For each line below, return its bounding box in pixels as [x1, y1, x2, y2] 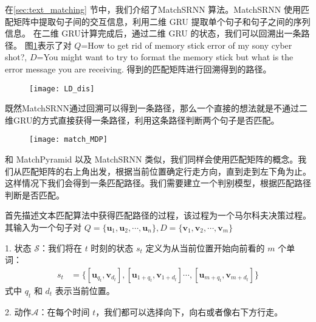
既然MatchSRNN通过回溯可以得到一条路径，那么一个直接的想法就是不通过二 [5, 102, 307, 114]
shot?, [5, 51, 27, 63]
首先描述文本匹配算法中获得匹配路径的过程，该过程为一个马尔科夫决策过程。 [5, 209, 311, 222]
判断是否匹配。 [5, 188, 64, 201]
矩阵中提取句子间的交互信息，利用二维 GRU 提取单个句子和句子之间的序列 [13, 15, 311, 27]
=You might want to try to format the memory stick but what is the [36, 51, 294, 63]
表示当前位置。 [55, 284, 115, 296]
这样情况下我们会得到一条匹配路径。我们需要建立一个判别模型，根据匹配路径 [5, 177, 311, 189]
